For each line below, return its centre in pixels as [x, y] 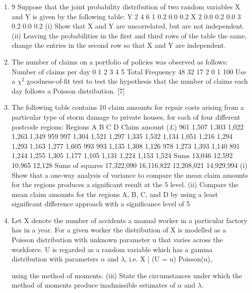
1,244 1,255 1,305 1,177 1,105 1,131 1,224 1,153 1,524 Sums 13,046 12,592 [122, 155]
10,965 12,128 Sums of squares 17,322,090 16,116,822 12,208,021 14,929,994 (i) [129, 165]
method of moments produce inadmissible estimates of [93, 285]
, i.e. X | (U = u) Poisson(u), [168, 259]
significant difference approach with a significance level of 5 [101, 204]
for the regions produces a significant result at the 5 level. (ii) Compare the [125, 184]
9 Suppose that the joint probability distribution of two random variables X [126, 6]
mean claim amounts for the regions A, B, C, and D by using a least [115, 194]
